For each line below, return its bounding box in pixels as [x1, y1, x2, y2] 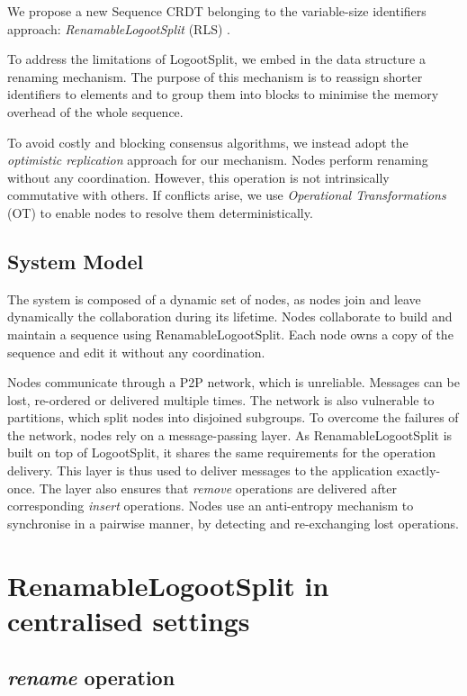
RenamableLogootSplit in [7, 566, 329, 603]
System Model [7, 247, 144, 275]
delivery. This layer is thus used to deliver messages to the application [7, 461, 393, 480]
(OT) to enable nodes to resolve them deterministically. [7, 203, 313, 221]
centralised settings [7, 601, 250, 638]
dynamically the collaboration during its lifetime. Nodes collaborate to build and [7, 307, 453, 326]
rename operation [7, 664, 175, 691]
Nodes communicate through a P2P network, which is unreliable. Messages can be [7, 373, 460, 392]
